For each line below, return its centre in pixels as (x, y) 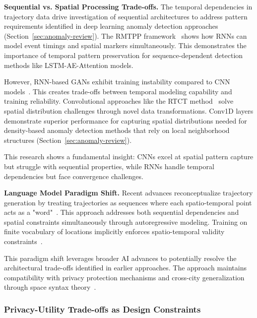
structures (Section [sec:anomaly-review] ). (68, 140)
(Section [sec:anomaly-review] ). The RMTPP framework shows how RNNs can (126, 35)
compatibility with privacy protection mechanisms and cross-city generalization (124, 277)
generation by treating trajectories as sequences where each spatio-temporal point (128, 202)
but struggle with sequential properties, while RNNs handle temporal (109, 166)
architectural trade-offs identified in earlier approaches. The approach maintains (125, 268)
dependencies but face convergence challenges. (74, 176)
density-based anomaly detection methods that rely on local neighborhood (117, 130)
